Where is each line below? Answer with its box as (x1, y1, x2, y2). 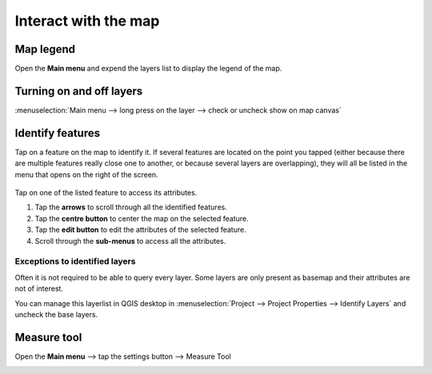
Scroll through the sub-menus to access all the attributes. (34, 236, 226, 245)
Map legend (14, 42, 76, 56)
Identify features (14, 126, 100, 140)
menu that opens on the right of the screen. (14, 169, 159, 179)
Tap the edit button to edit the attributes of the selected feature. (34, 225, 247, 235)
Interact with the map (14, 12, 160, 30)
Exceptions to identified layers (14, 256, 136, 267)
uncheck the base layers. (14, 309, 98, 319)
